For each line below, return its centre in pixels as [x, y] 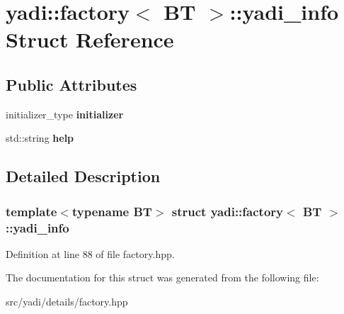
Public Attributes [71, 84]
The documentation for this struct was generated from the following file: [162, 277]
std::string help [40, 138]
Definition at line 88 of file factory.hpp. [90, 253]
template [31, 211]
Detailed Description [83, 176]
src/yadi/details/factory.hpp [67, 302]
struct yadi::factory [227, 211]
